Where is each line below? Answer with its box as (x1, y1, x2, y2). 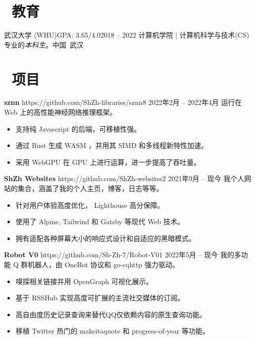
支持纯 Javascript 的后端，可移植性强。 (15, 123, 141, 134)
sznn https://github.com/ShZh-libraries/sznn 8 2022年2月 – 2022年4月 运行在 (4, 97, 242, 107)
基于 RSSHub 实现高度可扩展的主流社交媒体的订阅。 (15, 292, 185, 303)
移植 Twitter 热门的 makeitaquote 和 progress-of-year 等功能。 (15, 326, 210, 336)
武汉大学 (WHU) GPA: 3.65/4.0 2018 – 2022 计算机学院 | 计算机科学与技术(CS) (4, 30, 250, 40)
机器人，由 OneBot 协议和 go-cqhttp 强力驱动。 (28, 259, 179, 269)
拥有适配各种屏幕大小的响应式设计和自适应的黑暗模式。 (15, 233, 196, 243)
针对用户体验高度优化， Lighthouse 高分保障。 (15, 199, 164, 210)
